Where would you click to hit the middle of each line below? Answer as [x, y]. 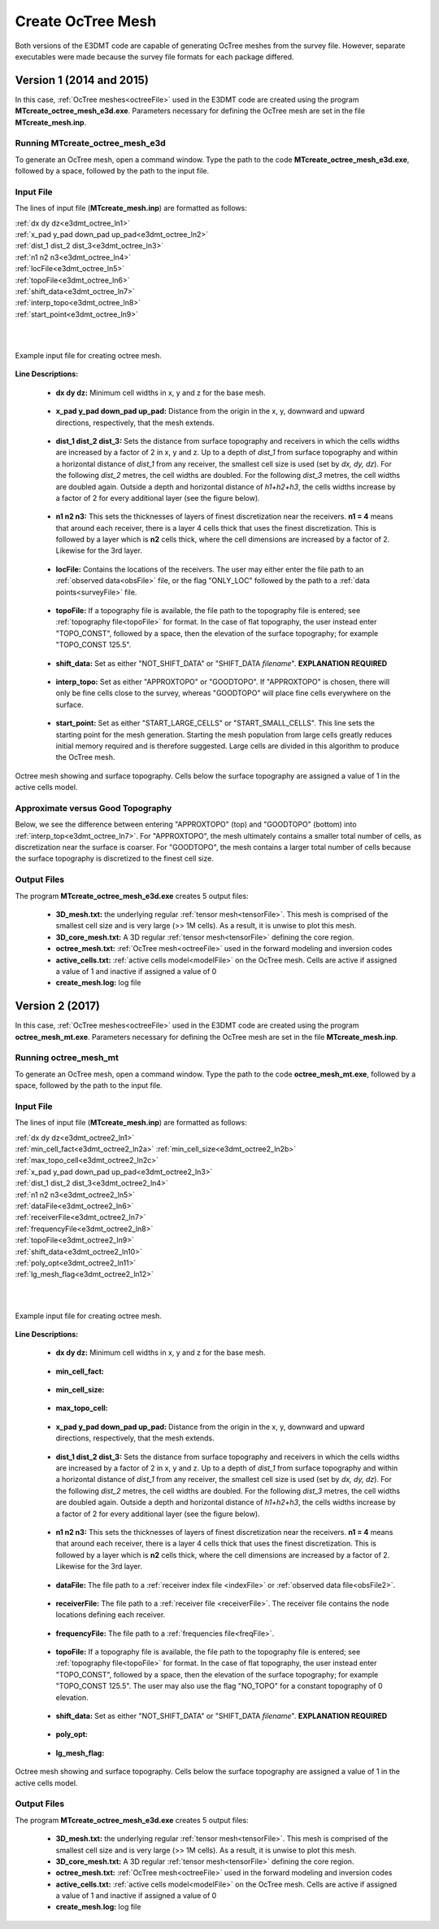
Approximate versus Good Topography [93, 808]
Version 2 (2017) [58, 1006]
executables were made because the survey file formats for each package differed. [154, 56]
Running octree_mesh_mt [67, 1058]
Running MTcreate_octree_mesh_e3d [90, 143]
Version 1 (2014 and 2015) [82, 80]
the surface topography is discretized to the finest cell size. [115, 858]
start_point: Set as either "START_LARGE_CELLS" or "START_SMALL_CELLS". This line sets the [215, 723]
